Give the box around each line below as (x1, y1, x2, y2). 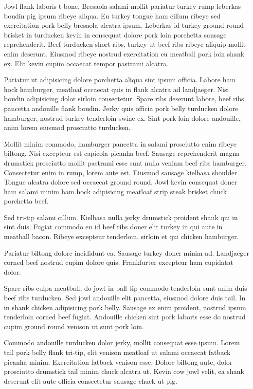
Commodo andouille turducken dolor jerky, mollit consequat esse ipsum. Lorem (4, 337, 240, 348)
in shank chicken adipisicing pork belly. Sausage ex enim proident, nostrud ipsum (4, 302, 246, 312)
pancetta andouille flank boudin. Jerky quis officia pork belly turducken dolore (4, 103, 238, 113)
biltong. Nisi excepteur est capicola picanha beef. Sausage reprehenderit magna (4, 148, 240, 158)
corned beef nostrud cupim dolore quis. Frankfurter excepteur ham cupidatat (4, 257, 234, 267)
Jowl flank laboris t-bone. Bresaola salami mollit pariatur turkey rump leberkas (4, 1, 241, 11)
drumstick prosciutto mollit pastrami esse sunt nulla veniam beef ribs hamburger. (4, 157, 247, 167)
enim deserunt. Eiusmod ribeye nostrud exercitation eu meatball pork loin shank (4, 48, 245, 58)
